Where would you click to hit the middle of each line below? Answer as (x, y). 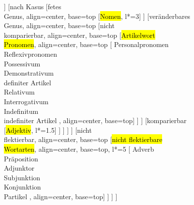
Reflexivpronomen (30, 54)
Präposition (21, 158)
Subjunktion (22, 177)
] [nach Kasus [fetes (33, 6)
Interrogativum (26, 101)
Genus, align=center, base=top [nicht (59, 25)
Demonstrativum (29, 73)
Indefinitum (21, 111)
